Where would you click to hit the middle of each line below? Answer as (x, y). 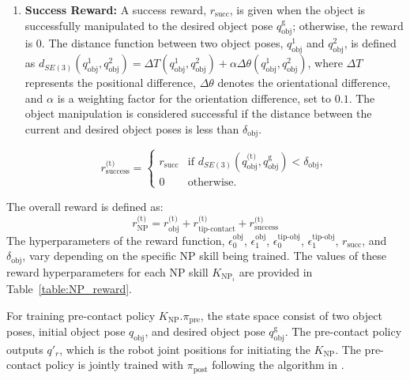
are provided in (276, 271)
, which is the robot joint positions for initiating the (185, 349)
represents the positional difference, (110, 83)
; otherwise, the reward (348, 25)
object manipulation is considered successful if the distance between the (198, 113)
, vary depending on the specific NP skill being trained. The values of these (204, 256)
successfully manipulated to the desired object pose (149, 25)
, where (325, 63)
